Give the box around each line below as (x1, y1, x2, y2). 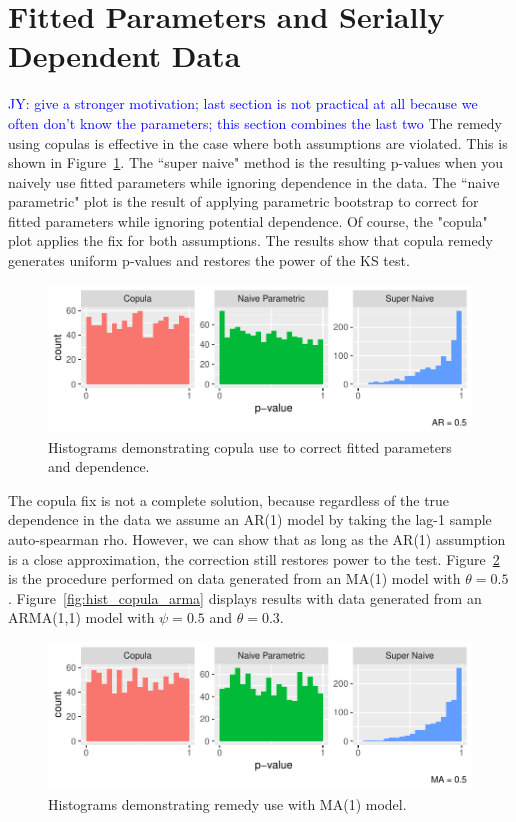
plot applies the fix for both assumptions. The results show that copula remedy (8, 230, 493, 251)
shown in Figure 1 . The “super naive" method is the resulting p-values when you (8, 152, 504, 173)
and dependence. (48, 456, 150, 477)
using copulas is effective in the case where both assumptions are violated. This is (8, 132, 508, 153)
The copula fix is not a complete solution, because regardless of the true (8, 489, 450, 510)
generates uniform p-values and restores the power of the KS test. (8, 250, 410, 271)
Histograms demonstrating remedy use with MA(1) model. (48, 793, 407, 814)
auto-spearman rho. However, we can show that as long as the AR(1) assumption (8, 529, 506, 550)
